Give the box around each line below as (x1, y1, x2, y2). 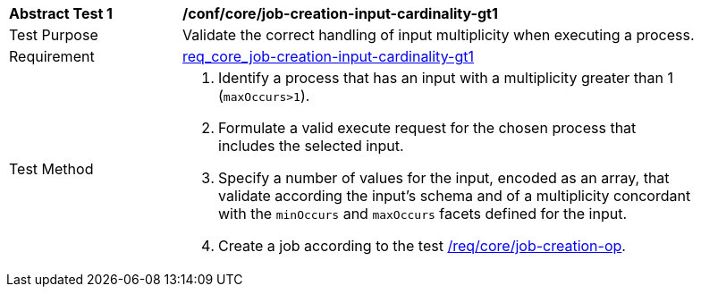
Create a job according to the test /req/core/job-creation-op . (218, 237, 626, 255)
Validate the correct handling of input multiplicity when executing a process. (182, 26, 695, 44)
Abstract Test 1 (9, 4, 113, 22)
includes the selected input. (218, 137, 404, 155)
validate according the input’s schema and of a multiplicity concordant (218, 187, 691, 205)
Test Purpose (9, 26, 98, 44)
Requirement (9, 47, 95, 65)
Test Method (9, 160, 94, 178)
